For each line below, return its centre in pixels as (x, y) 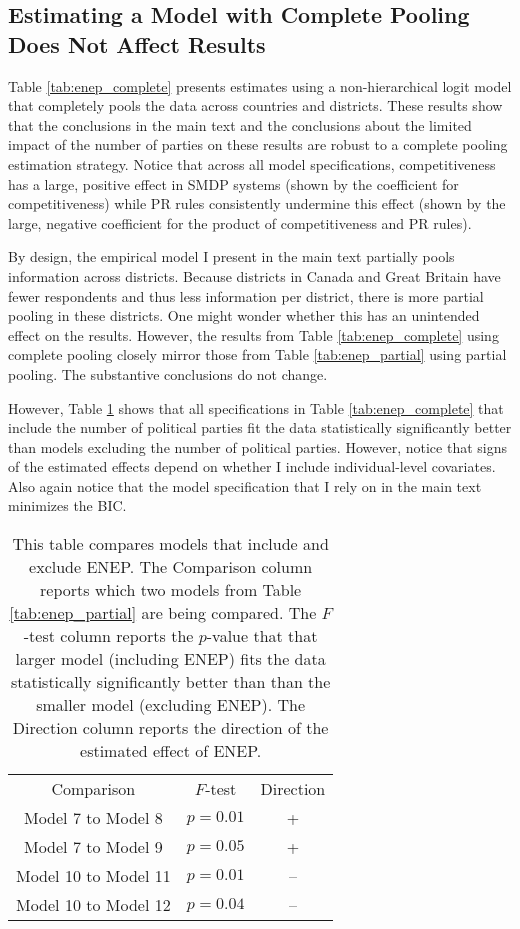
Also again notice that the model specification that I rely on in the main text (245, 485)
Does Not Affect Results (137, 43)
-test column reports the (108, 636)
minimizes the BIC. (67, 505)
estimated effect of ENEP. (171, 751)
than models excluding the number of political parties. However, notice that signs (257, 446)
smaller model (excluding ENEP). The (171, 705)
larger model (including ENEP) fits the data (170, 659)
